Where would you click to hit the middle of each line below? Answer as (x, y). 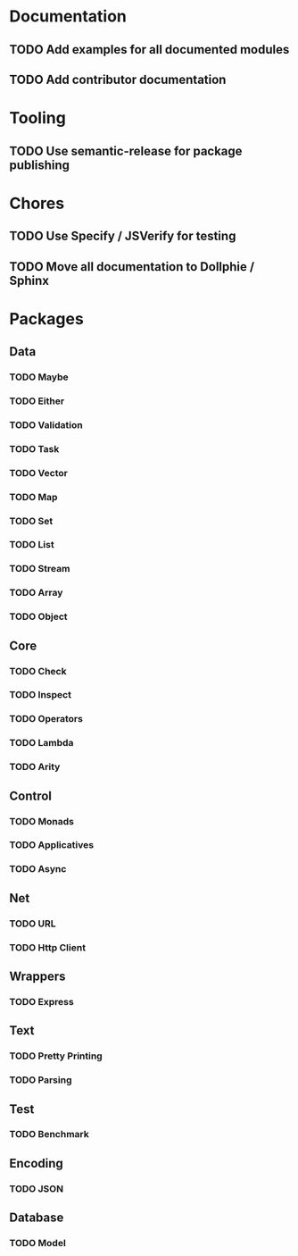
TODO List (32, 545)
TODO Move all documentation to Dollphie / (132, 267)
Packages (47, 318)
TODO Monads (41, 821)
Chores (37, 203)
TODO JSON (37, 1188)
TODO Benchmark (49, 1135)
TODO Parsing (41, 1080)
